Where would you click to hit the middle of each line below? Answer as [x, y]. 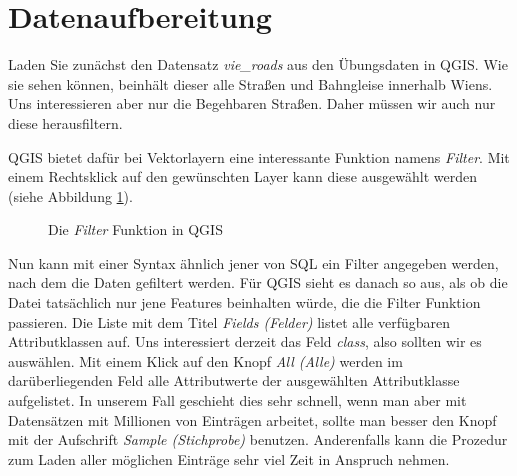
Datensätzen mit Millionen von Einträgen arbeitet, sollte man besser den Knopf [252, 419]
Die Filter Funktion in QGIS [135, 229]
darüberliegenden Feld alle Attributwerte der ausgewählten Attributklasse [234, 380]
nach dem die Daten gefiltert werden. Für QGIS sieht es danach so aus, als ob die [258, 282]
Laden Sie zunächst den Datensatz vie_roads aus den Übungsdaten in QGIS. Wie [258, 64]
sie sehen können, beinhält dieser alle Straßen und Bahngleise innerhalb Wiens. [250, 83]
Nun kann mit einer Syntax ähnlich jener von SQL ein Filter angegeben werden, [253, 262]
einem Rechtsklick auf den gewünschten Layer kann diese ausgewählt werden [242, 176]
